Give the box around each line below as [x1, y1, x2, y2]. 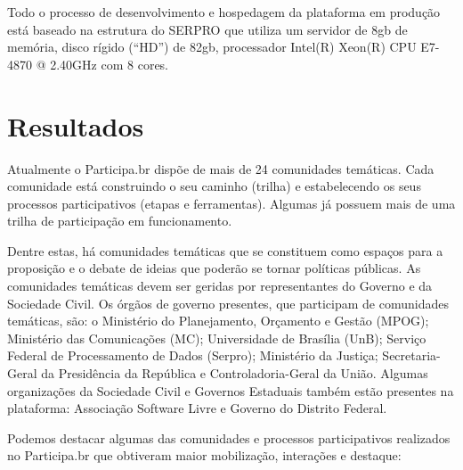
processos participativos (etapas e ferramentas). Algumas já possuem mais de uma [7, 194, 456, 212]
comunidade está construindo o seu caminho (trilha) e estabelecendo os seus [7, 177, 421, 195]
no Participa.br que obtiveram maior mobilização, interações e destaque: [7, 446, 402, 465]
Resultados [7, 107, 144, 144]
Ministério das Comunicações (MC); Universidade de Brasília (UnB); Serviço [7, 328, 426, 347]
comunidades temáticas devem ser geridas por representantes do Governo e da [7, 276, 433, 295]
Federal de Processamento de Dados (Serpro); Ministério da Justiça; [7, 346, 378, 365]
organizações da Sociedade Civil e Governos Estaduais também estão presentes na [7, 381, 454, 400]
